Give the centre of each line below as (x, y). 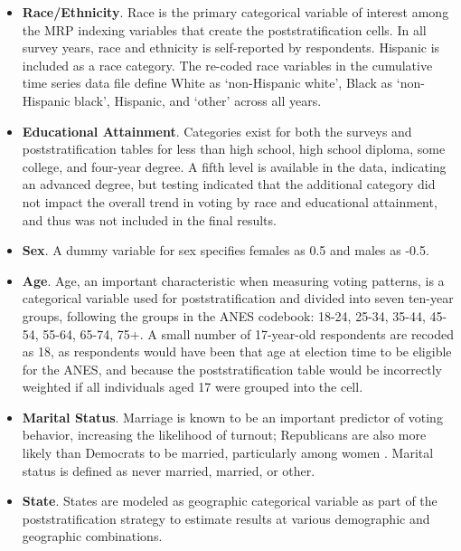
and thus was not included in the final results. (149, 219)
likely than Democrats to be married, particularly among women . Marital (228, 453)
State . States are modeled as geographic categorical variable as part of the (230, 501)
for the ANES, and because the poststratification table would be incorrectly (232, 369)
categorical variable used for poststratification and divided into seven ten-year (238, 298)
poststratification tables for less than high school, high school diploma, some (234, 149)
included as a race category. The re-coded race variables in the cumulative (227, 65)
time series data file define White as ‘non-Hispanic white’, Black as (207, 83)
